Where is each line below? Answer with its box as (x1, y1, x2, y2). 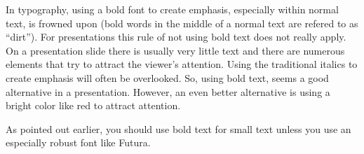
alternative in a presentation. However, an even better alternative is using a (6, 84, 330, 99)
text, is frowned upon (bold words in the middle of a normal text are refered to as (6, 15, 358, 30)
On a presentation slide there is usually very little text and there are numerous (6, 43, 345, 57)
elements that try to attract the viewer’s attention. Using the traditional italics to (6, 57, 358, 71)
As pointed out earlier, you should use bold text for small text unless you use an (6, 121, 351, 136)
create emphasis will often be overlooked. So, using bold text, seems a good (6, 70, 329, 85)
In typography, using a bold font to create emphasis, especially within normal (6, 2, 339, 16)
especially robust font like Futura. (6, 135, 151, 150)
